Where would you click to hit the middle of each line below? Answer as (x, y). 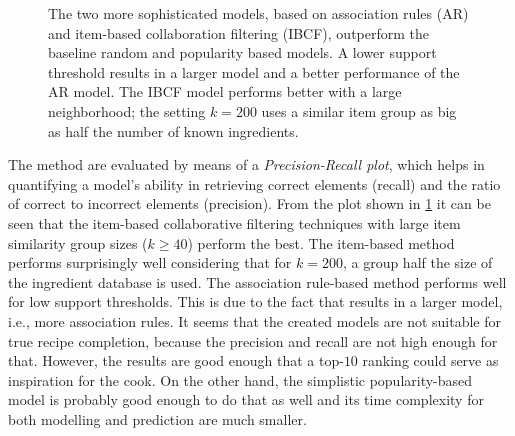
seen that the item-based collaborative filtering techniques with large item (234, 222)
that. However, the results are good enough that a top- (176, 360)
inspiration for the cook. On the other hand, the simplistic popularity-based (240, 379)
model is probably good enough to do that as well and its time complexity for (246, 399)
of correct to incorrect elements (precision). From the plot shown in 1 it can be (249, 203)
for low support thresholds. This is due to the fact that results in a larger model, (255, 301)
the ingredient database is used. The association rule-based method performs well (257, 281)
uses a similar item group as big (359, 110)
